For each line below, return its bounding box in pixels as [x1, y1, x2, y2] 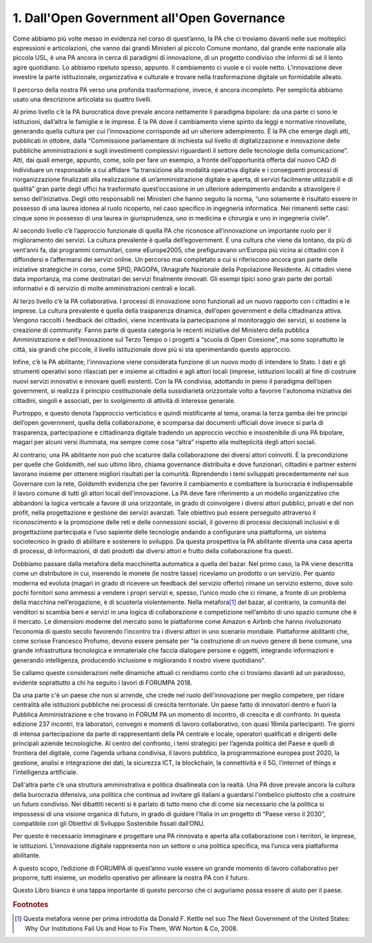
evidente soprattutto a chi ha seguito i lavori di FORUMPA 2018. [12, 678, 193, 687]
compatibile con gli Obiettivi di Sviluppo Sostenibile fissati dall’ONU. [12, 820, 205, 828]
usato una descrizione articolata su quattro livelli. [12, 95, 152, 103]
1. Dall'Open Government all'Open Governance [12, 10, 285, 25]
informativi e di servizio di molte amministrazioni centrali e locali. [12, 284, 196, 293]
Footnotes [12, 900, 49, 909]
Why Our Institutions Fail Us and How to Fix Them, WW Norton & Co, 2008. [25, 924, 238, 933]
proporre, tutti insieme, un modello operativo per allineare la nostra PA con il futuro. [12, 873, 249, 882]
